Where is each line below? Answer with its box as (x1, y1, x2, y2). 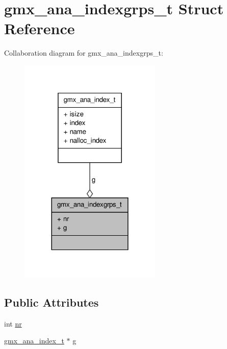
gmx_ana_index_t (4, 335, 64, 346)
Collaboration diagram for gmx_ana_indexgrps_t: (4, 47, 163, 58)
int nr (4, 318, 22, 329)
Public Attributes (4, 294, 99, 310)
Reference (4, 18, 75, 39)
